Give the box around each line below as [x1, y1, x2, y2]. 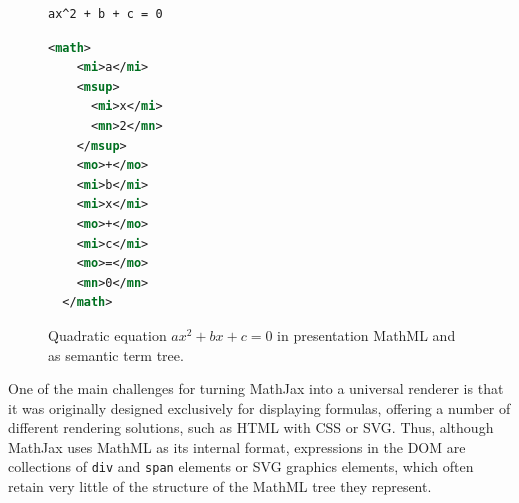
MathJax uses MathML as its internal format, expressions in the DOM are [8, 436, 466, 457]
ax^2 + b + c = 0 [48, 7, 163, 21]
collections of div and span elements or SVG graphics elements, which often [8, 456, 474, 477]
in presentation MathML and [277, 324, 456, 345]
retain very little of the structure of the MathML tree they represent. [8, 476, 432, 497]
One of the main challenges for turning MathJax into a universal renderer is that [8, 378, 504, 399]
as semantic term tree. [48, 344, 184, 365]
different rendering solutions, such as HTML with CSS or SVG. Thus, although [8, 417, 494, 438]
